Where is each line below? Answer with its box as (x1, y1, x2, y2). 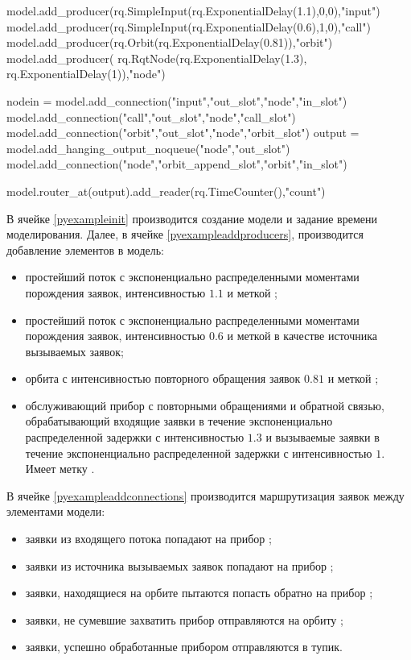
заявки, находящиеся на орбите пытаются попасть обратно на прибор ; (25, 584, 373, 601)
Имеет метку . (25, 460, 95, 477)
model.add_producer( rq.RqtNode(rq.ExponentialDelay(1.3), (6, 49, 307, 66)
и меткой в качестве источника (227, 327, 378, 344)
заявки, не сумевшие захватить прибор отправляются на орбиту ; (25, 611, 343, 628)
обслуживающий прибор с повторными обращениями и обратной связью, (25, 396, 384, 413)
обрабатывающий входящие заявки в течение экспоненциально (25, 413, 333, 430)
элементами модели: (6, 503, 105, 520)
